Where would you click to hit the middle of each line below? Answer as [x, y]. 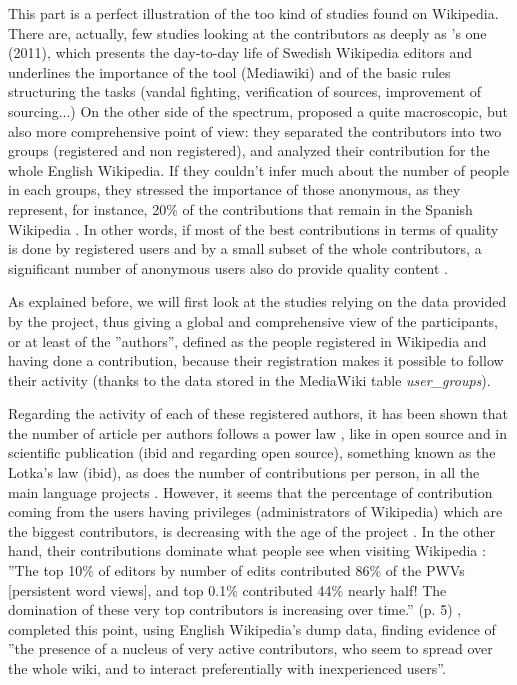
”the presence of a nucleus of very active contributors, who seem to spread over [250, 648]
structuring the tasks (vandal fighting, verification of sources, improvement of [245, 91]
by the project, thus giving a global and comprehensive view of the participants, [253, 320]
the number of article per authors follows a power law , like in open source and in [258, 432]
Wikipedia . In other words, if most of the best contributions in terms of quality [253, 228]
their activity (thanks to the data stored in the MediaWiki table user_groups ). [249, 379]
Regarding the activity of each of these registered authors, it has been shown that [258, 413]
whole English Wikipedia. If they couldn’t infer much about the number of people [258, 169]
